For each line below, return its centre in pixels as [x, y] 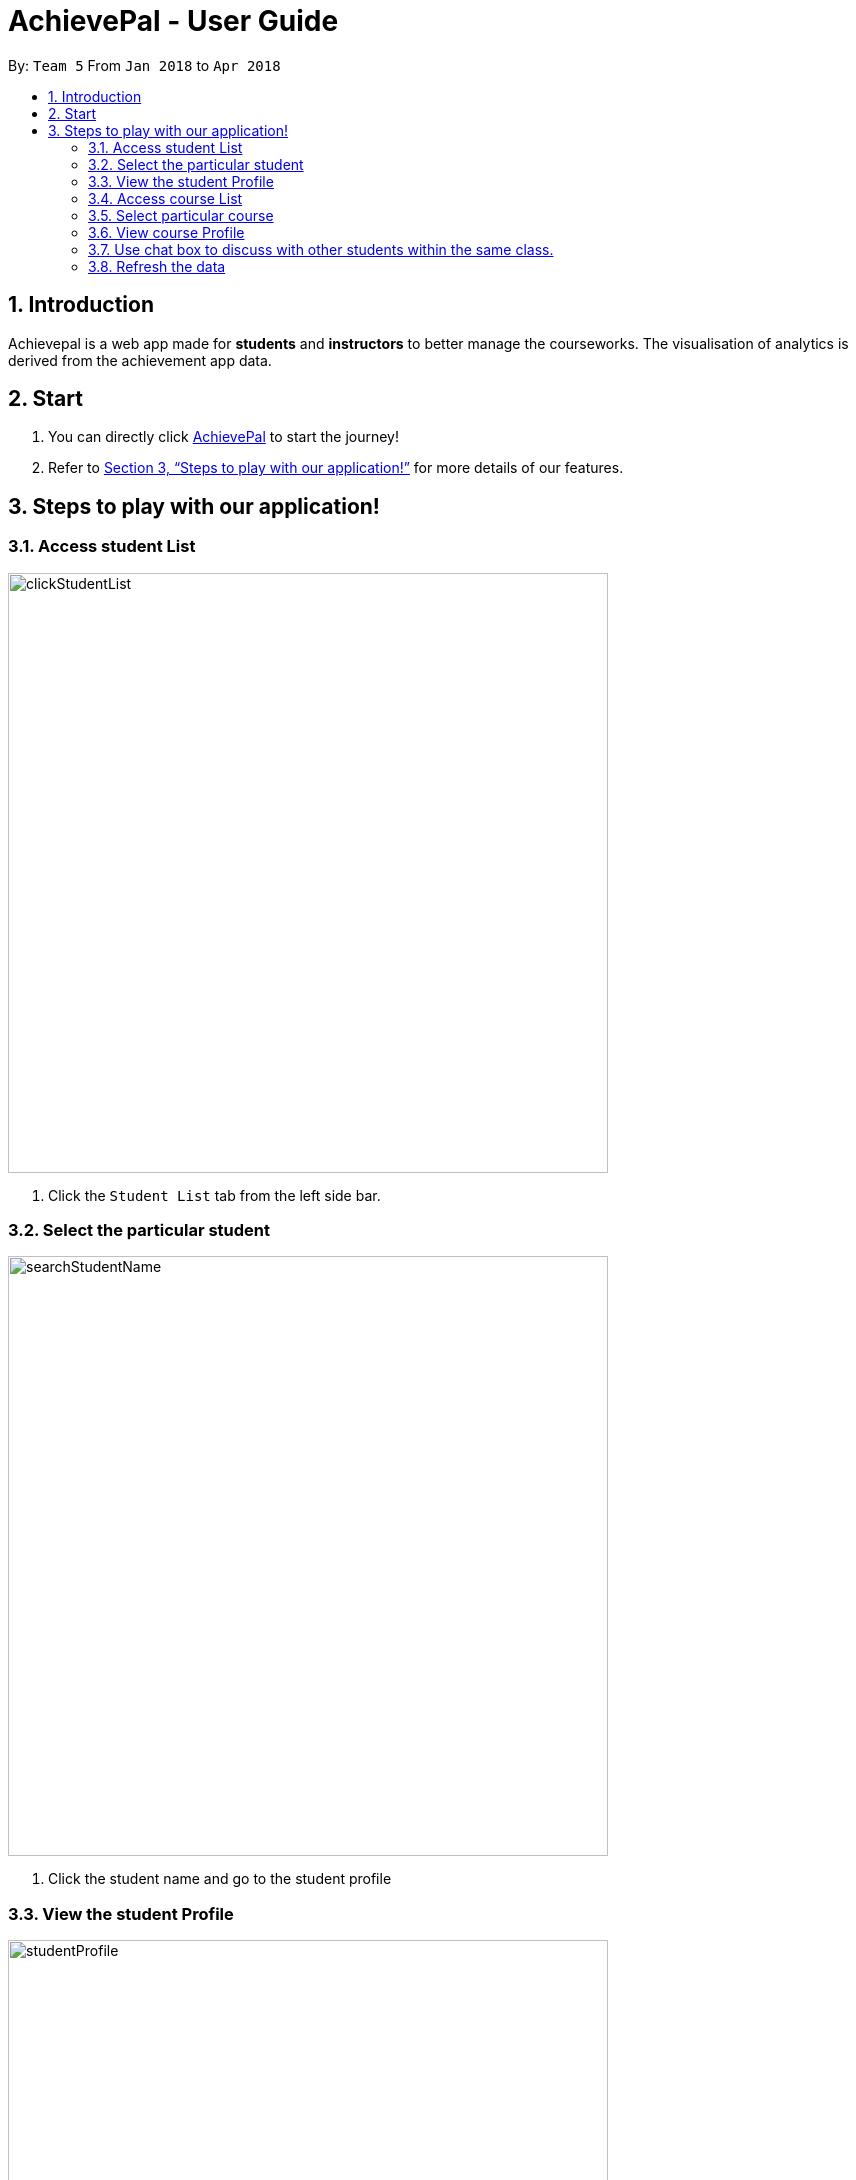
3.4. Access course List [165, 198]
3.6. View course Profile [166, 232]
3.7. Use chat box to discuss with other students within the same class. [321, 249]
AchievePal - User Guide [173, 21]
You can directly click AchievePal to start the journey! [224, 437]
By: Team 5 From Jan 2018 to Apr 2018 [144, 65]
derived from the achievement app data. [140, 360]
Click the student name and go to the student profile [220, 1879]
